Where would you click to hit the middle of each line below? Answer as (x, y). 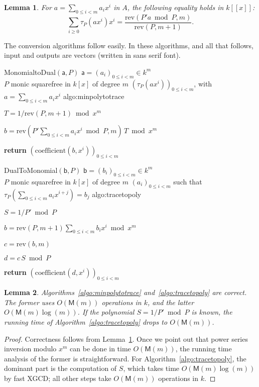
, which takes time (151, 368)
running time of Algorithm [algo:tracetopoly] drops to (86, 322)
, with (203, 83)
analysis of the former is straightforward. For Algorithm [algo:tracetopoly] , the (125, 358)
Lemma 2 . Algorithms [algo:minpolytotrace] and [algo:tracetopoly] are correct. (125, 292)
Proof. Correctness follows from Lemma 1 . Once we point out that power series (126, 338)
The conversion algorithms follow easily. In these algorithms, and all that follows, (129, 45)
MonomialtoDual (30, 72)
